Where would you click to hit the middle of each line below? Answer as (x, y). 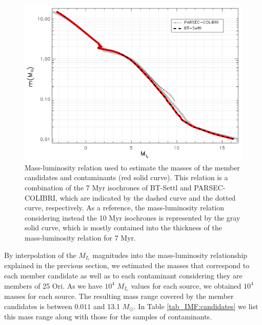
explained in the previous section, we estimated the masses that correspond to (127, 265)
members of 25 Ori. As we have (53, 285)
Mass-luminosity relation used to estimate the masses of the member (132, 167)
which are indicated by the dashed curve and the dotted (148, 197)
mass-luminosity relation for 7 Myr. (80, 237)
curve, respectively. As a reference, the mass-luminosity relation (125, 208)
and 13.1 (107, 306)
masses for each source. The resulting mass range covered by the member (119, 296)
